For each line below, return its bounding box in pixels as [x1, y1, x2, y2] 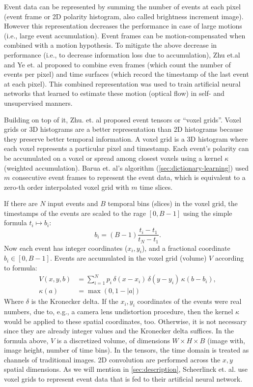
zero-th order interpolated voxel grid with [4, 181, 129, 192]
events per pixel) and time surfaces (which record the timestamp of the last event [4, 69, 249, 79]
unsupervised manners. [4, 97, 73, 108]
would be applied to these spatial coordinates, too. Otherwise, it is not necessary [4, 316, 247, 326]
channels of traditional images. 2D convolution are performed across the [4, 354, 221, 364]
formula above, [4, 335, 49, 345]
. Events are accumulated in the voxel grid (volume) [50, 253, 207, 263]
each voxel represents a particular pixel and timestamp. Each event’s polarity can [4, 143, 249, 153]
